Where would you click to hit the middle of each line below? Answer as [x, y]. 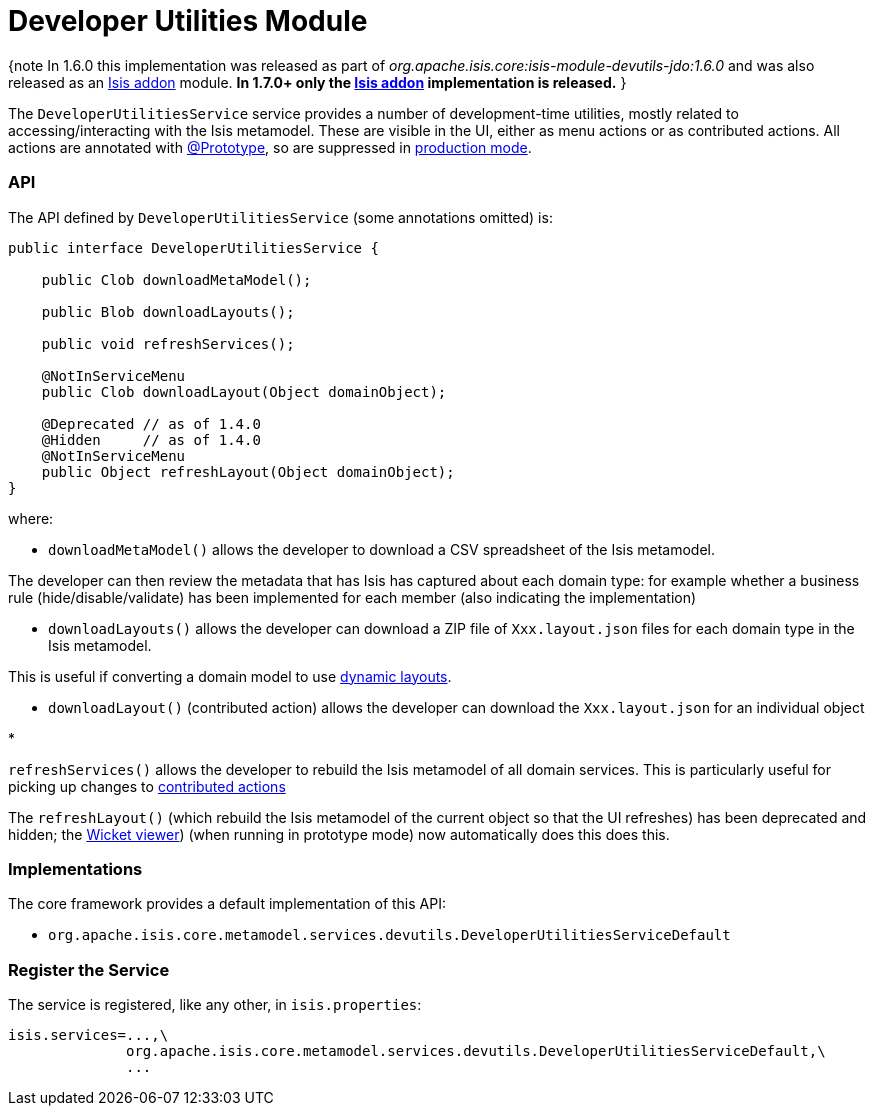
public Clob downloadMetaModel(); [176, 279]
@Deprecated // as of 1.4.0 [151, 423]
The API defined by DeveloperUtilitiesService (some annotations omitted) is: [280, 217]
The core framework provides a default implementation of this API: [227, 904]
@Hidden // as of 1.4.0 [151, 439]
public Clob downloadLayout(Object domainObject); [244, 391]
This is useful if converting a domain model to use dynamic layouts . [230, 676]
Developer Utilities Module [188, 21]
